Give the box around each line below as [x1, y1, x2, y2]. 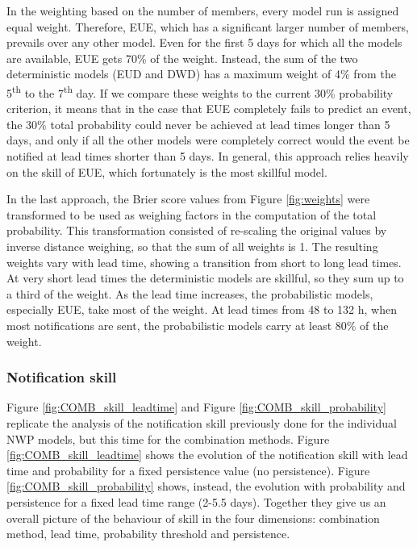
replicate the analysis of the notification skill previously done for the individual [6, 414, 397, 431]
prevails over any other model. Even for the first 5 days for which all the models [6, 34, 402, 51]
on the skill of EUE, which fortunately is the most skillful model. [6, 163, 327, 180]
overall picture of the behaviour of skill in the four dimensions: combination [6, 509, 380, 526]
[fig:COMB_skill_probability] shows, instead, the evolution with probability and [6, 478, 406, 495]
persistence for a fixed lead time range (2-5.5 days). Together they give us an [6, 493, 386, 510]
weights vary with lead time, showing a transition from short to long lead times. [6, 253, 402, 270]
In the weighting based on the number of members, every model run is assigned [6, 2, 399, 19]
